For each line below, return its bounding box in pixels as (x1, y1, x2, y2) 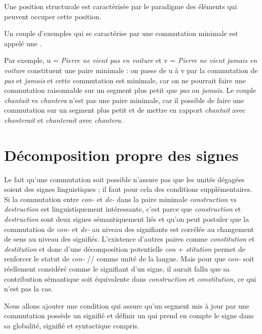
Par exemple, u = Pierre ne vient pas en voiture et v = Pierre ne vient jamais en (4, 55, 257, 65)
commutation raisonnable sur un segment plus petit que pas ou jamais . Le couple (4, 85, 256, 95)
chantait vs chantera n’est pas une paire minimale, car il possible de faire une (4, 94, 244, 105)
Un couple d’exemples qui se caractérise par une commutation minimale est (4, 28, 238, 39)
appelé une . (4, 38, 42, 48)
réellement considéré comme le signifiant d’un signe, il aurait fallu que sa (4, 263, 230, 274)
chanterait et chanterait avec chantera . (4, 114, 123, 125)
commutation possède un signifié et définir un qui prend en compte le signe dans (4, 310, 254, 321)
